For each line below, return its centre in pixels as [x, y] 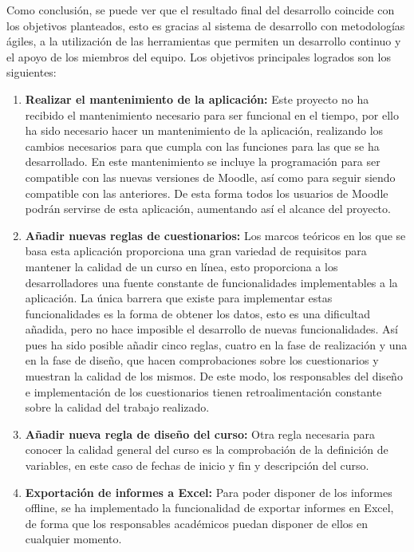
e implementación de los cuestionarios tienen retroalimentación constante [203, 391]
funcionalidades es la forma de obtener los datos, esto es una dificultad [198, 313]
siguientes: [32, 72]
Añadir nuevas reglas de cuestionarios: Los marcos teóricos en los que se [215, 235]
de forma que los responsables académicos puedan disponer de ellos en [196, 523]
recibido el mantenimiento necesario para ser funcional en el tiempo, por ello [212, 114]
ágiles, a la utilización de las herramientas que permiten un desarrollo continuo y [204, 41]
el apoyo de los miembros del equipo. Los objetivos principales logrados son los [199, 56]
